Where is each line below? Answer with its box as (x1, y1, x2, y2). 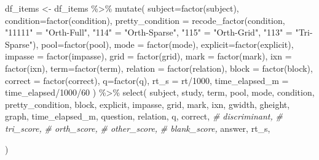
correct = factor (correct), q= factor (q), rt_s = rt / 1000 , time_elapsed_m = (5, 74, 289, 86)
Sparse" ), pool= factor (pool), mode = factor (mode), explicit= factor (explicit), (5, 37, 294, 50)
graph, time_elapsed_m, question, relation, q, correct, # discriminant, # (5, 110, 283, 123)
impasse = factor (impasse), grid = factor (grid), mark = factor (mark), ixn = (5, 50, 292, 63)
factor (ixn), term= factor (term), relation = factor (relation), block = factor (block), (5, 61, 313, 74)
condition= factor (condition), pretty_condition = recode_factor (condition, (5, 13, 285, 26)
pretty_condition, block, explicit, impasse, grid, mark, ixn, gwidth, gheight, (5, 97, 290, 110)
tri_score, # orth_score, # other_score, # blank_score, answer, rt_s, (5, 121, 270, 134)
